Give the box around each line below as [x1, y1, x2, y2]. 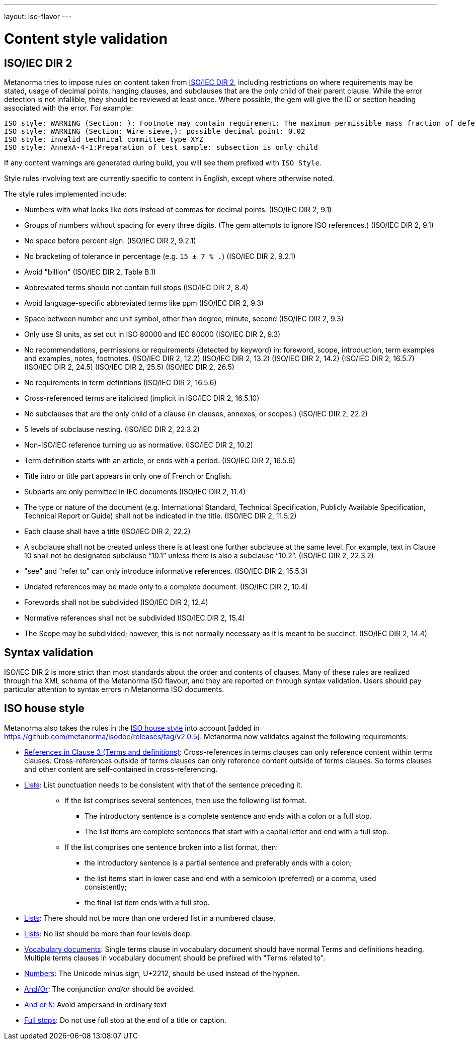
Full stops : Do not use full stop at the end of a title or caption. [24, 1015, 226, 1024]
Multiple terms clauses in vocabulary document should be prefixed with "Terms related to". [24, 953, 326, 962]
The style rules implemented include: [4, 189, 127, 198]
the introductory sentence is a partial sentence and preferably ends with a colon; [85, 858, 352, 867]
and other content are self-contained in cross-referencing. [24, 764, 218, 773]
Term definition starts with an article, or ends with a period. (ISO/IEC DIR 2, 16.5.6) [24, 456, 295, 465]
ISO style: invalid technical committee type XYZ [4, 135, 204, 143]
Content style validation [4, 30, 168, 47]
